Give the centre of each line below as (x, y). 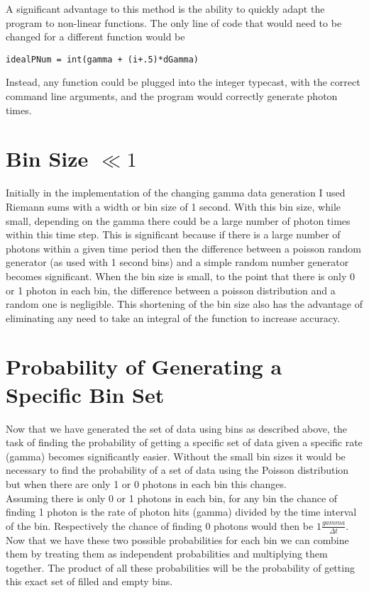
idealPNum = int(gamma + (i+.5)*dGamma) (103, 59)
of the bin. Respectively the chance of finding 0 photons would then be (160, 525)
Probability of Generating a (144, 366)
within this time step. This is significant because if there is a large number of (173, 234)
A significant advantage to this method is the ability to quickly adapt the (165, 9)
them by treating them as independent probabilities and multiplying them (167, 554)
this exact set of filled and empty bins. (89, 581)
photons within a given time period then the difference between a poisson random (183, 248)
